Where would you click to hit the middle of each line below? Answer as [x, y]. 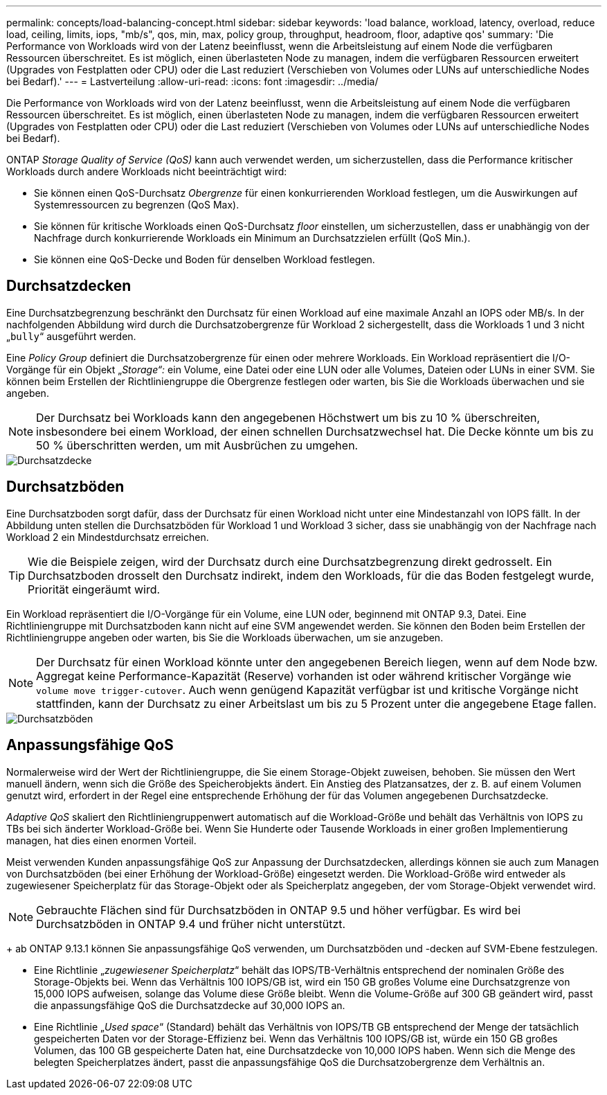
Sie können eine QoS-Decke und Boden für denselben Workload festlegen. [205, 259]
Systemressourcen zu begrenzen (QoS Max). [137, 205]
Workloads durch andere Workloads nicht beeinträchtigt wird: [147, 171]
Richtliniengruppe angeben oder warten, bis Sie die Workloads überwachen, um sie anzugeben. [225, 637]
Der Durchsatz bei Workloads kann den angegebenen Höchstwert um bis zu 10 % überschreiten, [288, 417]
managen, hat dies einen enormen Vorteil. [101, 840]
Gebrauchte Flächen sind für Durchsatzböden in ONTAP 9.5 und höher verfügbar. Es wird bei [279, 910]
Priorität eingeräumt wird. [94, 589]
